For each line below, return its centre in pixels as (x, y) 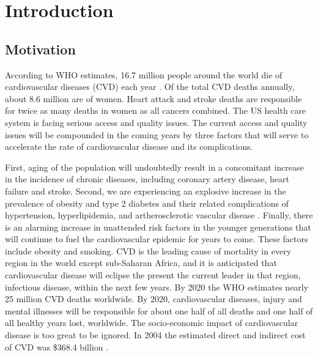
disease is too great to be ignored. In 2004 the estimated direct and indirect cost (155, 335)
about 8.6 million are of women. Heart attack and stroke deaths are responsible (153, 98)
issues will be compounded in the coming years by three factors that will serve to (157, 134)
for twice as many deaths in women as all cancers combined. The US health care (156, 110)
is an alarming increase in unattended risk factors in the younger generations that (158, 227)
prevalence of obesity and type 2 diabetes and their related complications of (147, 203)
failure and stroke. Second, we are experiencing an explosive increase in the (146, 191)
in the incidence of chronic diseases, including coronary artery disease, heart (147, 179)
